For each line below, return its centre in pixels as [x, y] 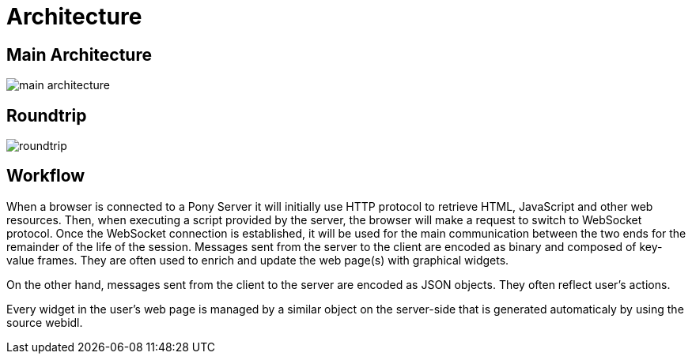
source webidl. [45, 322]
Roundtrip [47, 115]
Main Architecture [79, 54]
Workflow [46, 176]
